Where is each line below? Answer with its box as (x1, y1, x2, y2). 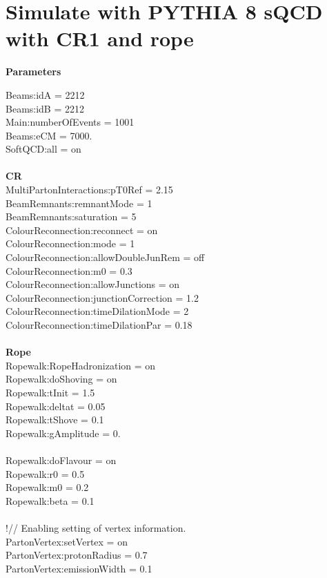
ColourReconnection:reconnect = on (6, 222, 158, 237)
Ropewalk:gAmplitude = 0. (6, 425, 121, 440)
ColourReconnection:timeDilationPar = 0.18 (6, 318, 192, 331)
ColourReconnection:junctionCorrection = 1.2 (6, 290, 199, 305)
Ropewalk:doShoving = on (6, 372, 117, 386)
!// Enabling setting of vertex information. (6, 520, 186, 534)
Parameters (6, 64, 61, 79)
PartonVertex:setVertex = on (6, 534, 128, 548)
